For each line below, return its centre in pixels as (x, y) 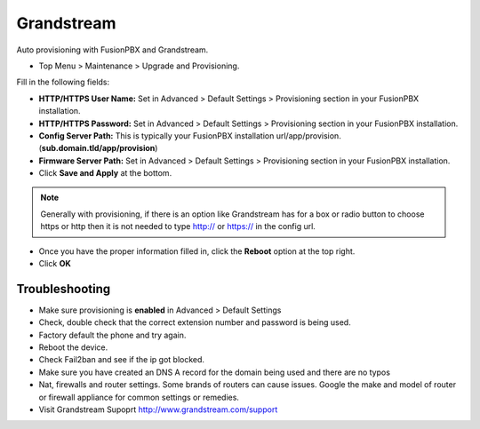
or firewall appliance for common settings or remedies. (139, 397)
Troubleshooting (64, 289)
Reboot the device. (73, 347)
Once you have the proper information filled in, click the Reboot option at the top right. (197, 251)
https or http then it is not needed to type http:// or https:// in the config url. (178, 226)
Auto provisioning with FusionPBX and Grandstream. (112, 50)
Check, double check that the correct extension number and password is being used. (195, 322)
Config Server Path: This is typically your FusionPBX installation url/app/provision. (190, 135)
